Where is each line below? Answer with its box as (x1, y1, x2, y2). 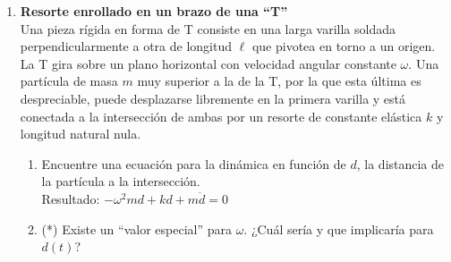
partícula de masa (20, 72, 118, 90)
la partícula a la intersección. (41, 172, 200, 190)
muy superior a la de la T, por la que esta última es (137, 72, 421, 90)
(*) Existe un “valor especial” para (41, 219, 232, 238)
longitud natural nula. (20, 124, 141, 143)
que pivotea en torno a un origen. (251, 37, 436, 55)
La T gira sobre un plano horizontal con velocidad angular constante (20, 54, 396, 72)
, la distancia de (356, 154, 445, 173)
